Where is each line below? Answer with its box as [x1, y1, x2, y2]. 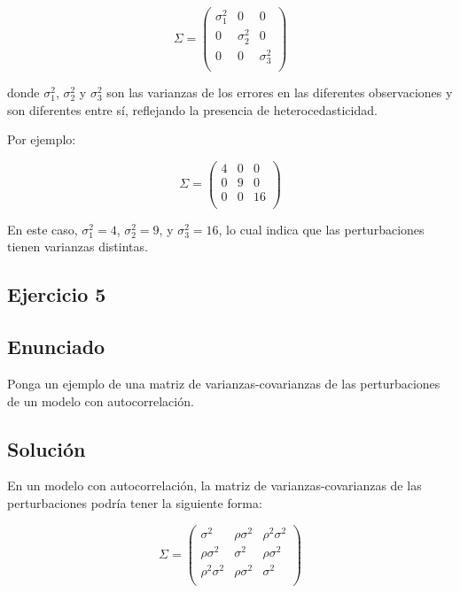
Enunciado [7, 333, 105, 360]
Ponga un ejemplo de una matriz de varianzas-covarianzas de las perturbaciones [7, 374, 441, 393]
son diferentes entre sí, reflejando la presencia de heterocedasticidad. [7, 100, 378, 119]
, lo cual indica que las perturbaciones [218, 219, 425, 238]
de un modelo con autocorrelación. [7, 391, 194, 410]
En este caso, [7, 219, 78, 238]
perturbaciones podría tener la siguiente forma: [7, 494, 262, 512]
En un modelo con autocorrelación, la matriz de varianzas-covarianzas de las [7, 476, 422, 495]
